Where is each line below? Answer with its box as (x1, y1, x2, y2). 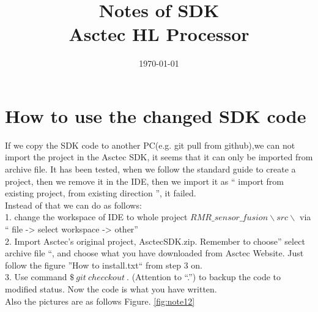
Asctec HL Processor (68, 21, 250, 46)
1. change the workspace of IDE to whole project (5, 210, 188, 223)
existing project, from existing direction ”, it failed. (5, 187, 196, 199)
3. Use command (5, 270, 67, 283)
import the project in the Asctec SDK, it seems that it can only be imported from (5, 150, 313, 163)
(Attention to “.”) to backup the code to (131, 270, 281, 283)
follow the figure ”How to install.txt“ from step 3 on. (5, 258, 203, 271)
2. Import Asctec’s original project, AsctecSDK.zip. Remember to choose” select (5, 234, 305, 247)
